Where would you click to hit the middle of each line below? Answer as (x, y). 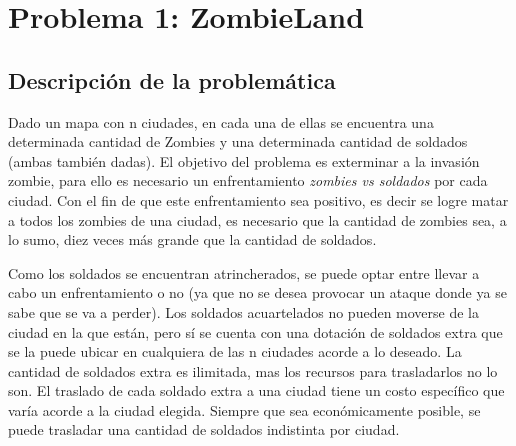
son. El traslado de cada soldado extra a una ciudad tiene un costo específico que (256, 390)
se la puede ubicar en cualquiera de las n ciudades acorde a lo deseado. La (235, 351)
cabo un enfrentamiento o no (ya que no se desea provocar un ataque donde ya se (257, 292)
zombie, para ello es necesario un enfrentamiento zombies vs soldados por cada (248, 180)
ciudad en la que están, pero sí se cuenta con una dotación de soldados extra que (255, 331)
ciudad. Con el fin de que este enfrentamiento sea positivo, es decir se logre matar (258, 199)
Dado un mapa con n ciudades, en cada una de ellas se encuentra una (221, 121)
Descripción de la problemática (172, 79)
